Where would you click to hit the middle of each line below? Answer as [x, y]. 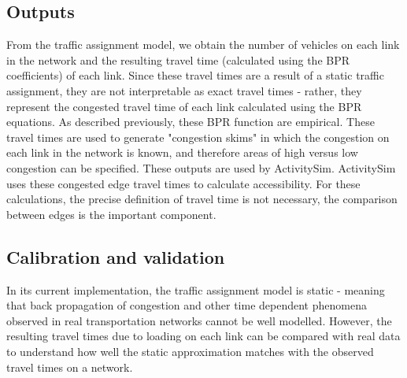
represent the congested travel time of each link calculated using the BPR [184, 106]
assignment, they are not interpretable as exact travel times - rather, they [184, 90]
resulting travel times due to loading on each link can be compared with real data [203, 336]
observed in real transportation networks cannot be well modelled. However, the [199, 320]
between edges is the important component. [111, 214]
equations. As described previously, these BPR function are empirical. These [191, 122]
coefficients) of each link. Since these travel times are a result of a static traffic [195, 75]
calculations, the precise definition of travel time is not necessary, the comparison [202, 199]
